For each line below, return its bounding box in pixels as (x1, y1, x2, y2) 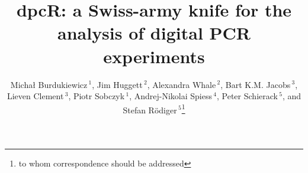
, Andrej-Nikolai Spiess (129, 90, 212, 102)
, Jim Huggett (92, 78, 143, 90)
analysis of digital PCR (57, 21, 251, 45)
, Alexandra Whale (147, 78, 216, 90)
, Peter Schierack (217, 90, 278, 102)
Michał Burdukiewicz (10, 78, 88, 90)
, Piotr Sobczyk (68, 90, 125, 102)
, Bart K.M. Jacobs (220, 78, 291, 90)
